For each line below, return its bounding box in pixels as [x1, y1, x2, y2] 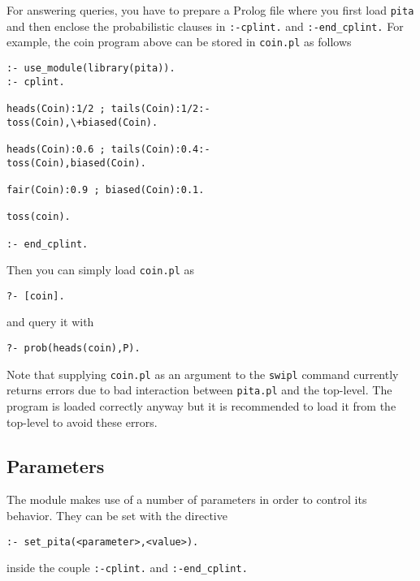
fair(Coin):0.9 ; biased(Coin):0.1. [6, 183, 205, 196]
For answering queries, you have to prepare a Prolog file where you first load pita [6, 2, 414, 18]
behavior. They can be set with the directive [6, 507, 227, 524]
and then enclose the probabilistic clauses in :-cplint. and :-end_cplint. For [6, 17, 404, 34]
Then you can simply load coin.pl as [6, 261, 195, 278]
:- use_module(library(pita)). [6, 62, 175, 74]
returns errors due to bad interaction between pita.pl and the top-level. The [6, 381, 392, 398]
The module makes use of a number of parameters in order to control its [6, 491, 367, 508]
